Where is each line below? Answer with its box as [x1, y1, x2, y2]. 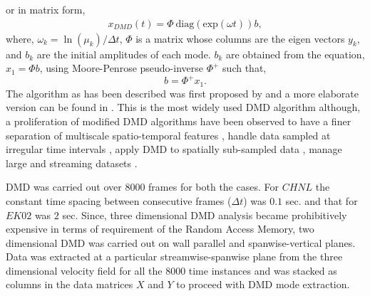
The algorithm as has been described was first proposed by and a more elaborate [6, 85, 359, 100]
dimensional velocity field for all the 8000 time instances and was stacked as [6, 263, 337, 277]
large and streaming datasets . [6, 155, 138, 170]
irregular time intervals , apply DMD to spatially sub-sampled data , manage [6, 142, 342, 157]
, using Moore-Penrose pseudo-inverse [39, 60, 203, 75]
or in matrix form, [6, 2, 86, 16]
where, [6, 31, 34, 46]
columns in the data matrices [6, 277, 133, 292]
